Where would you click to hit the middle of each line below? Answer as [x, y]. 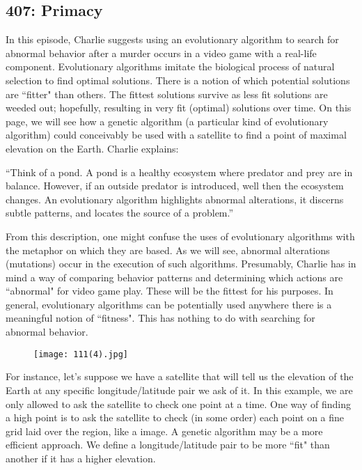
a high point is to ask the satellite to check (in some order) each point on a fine [175, 417]
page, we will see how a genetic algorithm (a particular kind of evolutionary [167, 121]
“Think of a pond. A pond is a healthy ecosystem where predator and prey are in [179, 172]
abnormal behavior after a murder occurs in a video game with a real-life [161, 53]
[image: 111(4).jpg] [81, 354]
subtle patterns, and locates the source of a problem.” [120, 213]
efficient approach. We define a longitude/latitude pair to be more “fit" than [168, 445]
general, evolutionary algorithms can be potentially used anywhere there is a [169, 304]
